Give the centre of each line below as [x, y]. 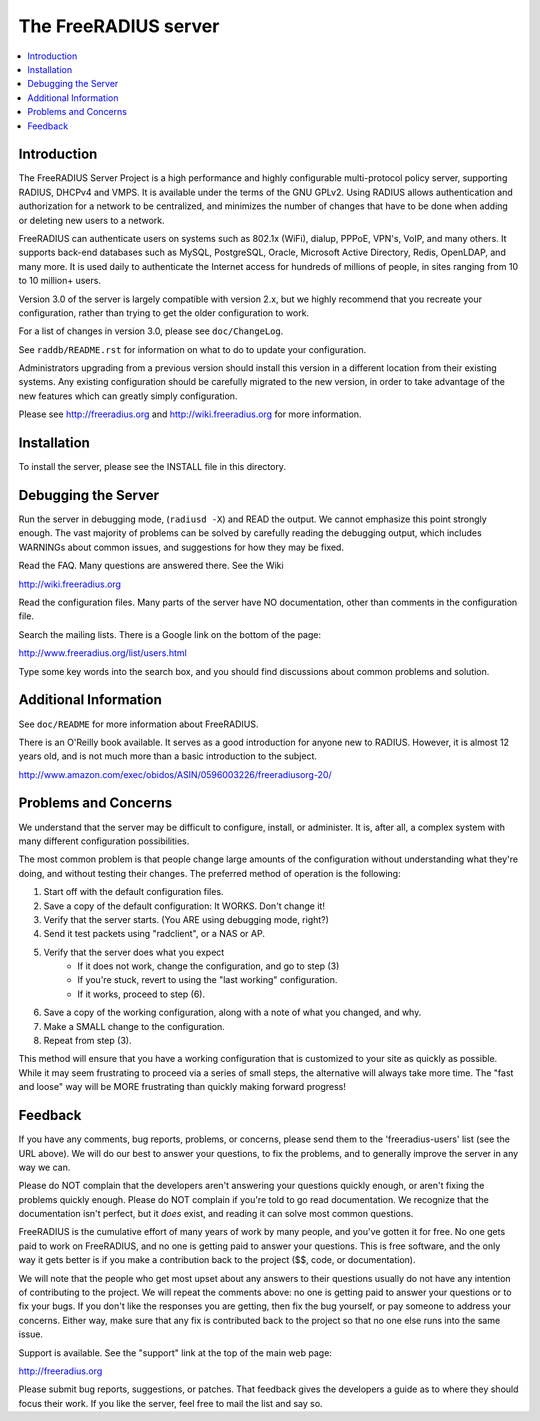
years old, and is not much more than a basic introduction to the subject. [168, 756]
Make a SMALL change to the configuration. [134, 1026]
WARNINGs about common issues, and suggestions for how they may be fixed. [181, 547]
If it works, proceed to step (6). [141, 994]
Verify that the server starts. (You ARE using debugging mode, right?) [186, 919]
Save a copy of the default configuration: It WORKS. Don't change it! [184, 906]
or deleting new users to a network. [91, 220]
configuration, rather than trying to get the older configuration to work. [164, 312]
